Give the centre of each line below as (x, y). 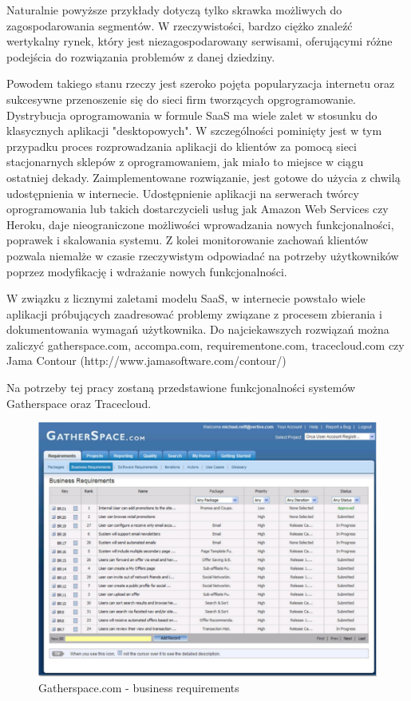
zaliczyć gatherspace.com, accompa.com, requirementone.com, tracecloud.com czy (205, 345)
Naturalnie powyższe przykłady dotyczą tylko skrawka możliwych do (174, 10)
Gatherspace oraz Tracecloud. (79, 403)
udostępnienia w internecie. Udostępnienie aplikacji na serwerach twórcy (183, 193)
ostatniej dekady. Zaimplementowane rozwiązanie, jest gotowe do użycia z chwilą (204, 177)
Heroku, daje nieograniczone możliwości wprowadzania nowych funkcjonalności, (200, 224)
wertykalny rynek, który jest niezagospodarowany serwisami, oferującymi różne (200, 41)
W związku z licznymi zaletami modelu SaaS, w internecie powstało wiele (186, 298)
